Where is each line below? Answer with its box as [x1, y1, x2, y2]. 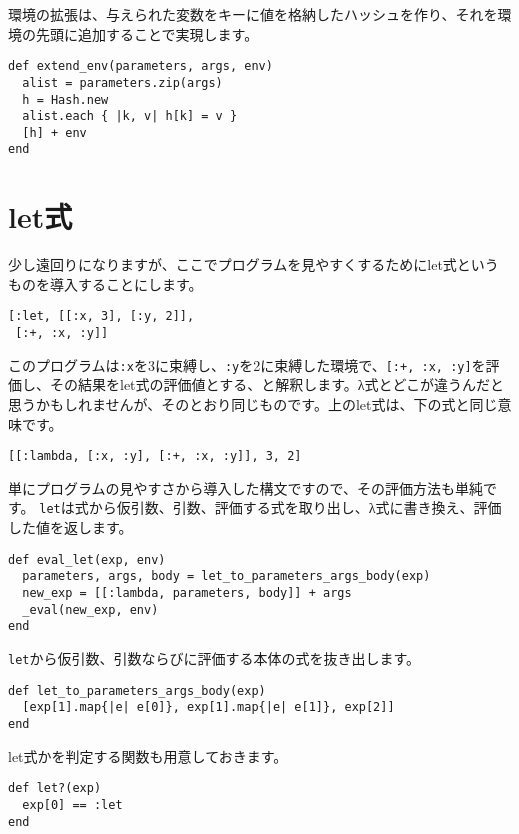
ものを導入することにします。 [8, 273, 203, 294]
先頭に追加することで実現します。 [35, 23, 259, 44]
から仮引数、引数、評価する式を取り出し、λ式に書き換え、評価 [88, 497, 502, 518]
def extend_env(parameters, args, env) [8, 59, 273, 74]
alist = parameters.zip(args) [22, 75, 223, 90]
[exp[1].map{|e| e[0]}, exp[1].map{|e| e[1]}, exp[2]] [22, 700, 395, 715]
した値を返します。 [8, 517, 133, 538]
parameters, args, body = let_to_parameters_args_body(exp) [22, 569, 431, 584]
